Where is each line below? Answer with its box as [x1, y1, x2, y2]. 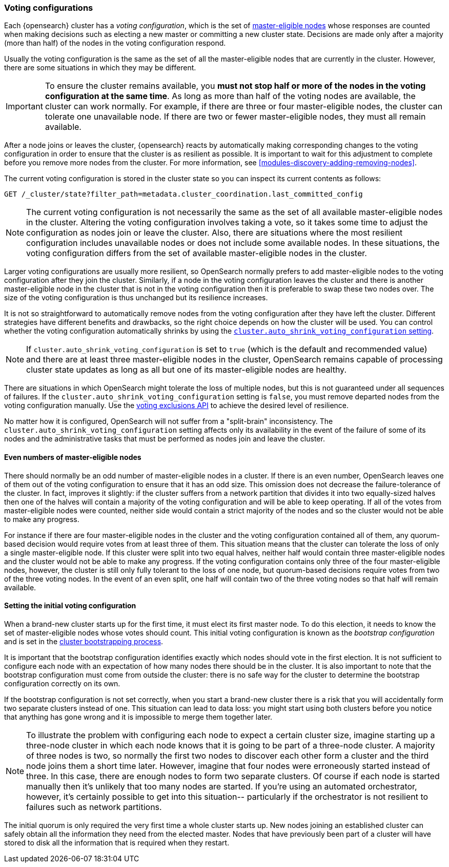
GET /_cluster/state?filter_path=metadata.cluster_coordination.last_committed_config [4, 190, 363, 199]
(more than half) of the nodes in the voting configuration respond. [4, 38, 226, 48]
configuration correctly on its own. [4, 679, 120, 688]
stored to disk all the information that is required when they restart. [4, 838, 230, 847]
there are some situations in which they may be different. [4, 63, 196, 72]
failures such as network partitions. [26, 801, 162, 812]
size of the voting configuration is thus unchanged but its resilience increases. [4, 293, 268, 302]
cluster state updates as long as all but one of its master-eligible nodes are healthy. [26, 364, 347, 375]
